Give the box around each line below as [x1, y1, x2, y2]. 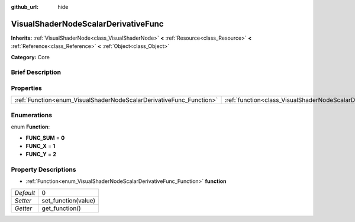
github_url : [11, 4, 38, 10]
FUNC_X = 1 [25, 142, 56, 149]
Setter [14, 196, 32, 204]
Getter [14, 204, 33, 213]
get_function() [41, 204, 81, 213]
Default [14, 188, 35, 197]
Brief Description [11, 68, 62, 76]
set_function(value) [41, 196, 96, 204]
